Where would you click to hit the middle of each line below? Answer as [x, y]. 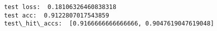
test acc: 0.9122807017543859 [57, 15]
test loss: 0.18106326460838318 [60, 7]
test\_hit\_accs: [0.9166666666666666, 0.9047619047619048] [109, 24]
